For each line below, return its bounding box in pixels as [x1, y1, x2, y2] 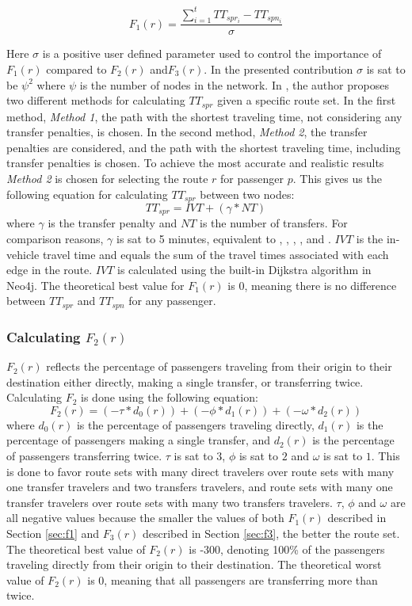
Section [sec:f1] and [6, 525, 100, 542]
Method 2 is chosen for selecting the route [6, 170, 208, 186]
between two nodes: [200, 185, 295, 202]
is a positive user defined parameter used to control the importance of [42, 45, 382, 62]
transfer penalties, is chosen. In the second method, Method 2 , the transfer [6, 124, 368, 140]
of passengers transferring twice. [6, 448, 162, 464]
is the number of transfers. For [199, 215, 348, 231]
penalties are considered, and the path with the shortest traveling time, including [6, 139, 401, 155]
